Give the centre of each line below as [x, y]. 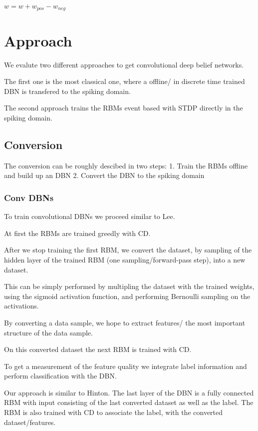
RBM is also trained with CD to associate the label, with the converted [114, 412]
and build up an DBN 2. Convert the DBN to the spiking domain [104, 175]
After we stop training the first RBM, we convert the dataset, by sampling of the [128, 250]
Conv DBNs [29, 197]
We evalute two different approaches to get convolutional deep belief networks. [124, 64]
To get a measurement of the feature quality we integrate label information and [126, 366]
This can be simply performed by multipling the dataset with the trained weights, [129, 286]
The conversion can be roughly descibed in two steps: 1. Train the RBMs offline [126, 165]
